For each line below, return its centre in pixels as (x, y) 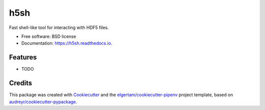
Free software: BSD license (49, 36)
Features (23, 57)
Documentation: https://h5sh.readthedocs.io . (67, 43)
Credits (21, 83)
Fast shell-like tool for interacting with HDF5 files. (59, 27)
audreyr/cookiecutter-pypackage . (43, 102)
